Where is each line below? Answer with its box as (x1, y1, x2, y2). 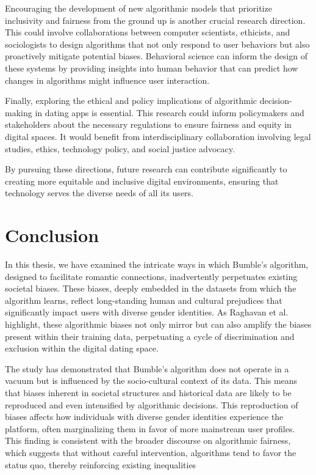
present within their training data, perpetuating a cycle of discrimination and (5, 330, 295, 342)
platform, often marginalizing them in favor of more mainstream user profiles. (5, 422, 295, 435)
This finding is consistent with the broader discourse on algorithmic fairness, (5, 434, 291, 447)
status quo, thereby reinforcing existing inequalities (5, 458, 196, 471)
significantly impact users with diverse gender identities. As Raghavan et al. (5, 306, 289, 319)
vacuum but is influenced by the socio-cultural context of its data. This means (5, 374, 298, 387)
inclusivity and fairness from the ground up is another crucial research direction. (5, 13, 306, 26)
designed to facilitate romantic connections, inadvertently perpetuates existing (5, 270, 298, 282)
